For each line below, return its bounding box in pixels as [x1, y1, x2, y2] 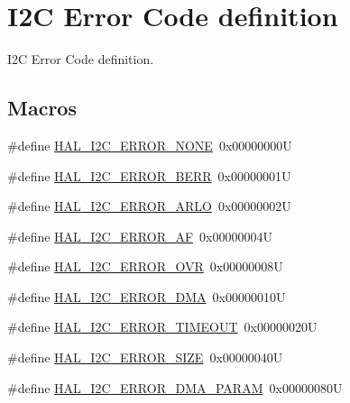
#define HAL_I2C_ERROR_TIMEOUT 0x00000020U [7, 317, 318, 336]
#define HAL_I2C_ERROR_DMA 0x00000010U [7, 287, 286, 306]
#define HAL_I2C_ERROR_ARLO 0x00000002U [7, 197, 291, 215]
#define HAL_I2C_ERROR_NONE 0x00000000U [7, 135, 292, 154]
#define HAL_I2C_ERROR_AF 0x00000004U [7, 226, 273, 245]
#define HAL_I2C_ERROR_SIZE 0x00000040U [7, 348, 283, 367]
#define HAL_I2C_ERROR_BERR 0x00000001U [7, 166, 291, 185]
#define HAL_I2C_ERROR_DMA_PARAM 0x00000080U [7, 378, 343, 397]
